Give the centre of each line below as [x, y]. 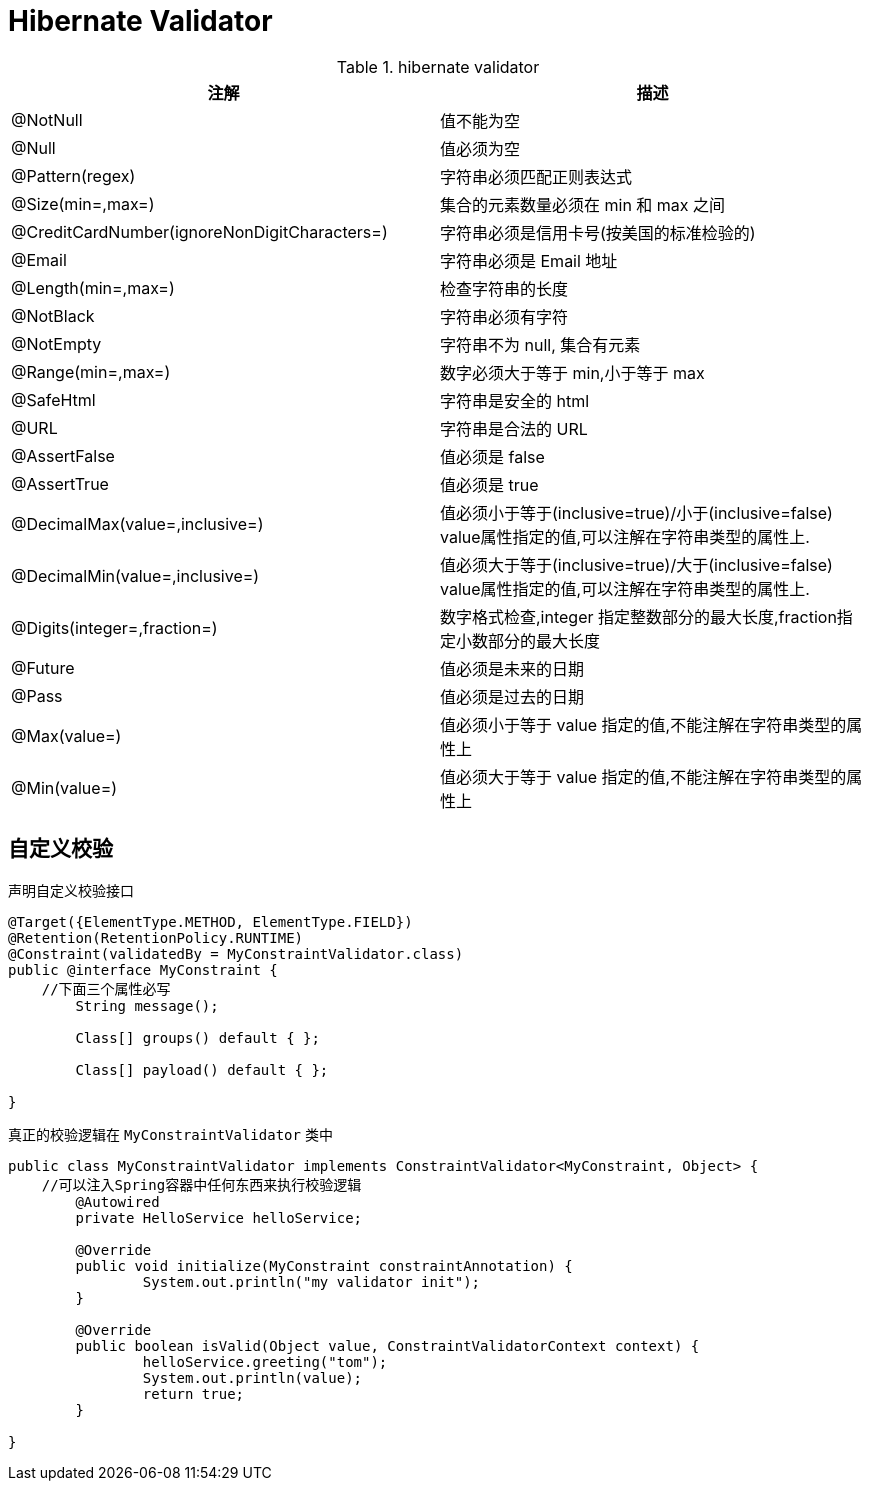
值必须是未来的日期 [512, 668]
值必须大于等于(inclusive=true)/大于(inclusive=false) [636, 564]
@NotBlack [53, 315]
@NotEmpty [56, 343]
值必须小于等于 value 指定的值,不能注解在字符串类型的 [643, 724]
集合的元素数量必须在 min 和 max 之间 [583, 204]
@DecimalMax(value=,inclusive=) [137, 523]
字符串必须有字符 [504, 316]
